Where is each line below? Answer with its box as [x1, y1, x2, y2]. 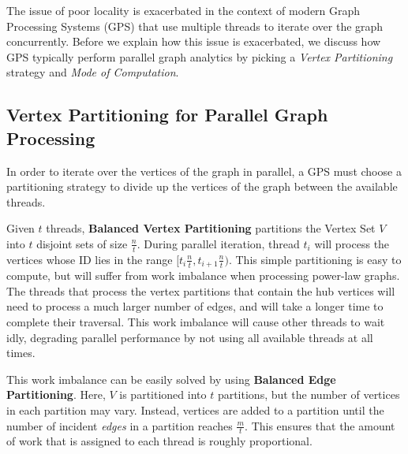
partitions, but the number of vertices [217, 386, 400, 403]
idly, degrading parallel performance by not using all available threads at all [6, 329, 373, 345]
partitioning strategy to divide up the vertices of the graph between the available [6, 178, 398, 195]
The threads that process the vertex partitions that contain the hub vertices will [6, 282, 395, 299]
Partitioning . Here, [6, 386, 106, 403]
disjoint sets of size [36, 235, 128, 251]
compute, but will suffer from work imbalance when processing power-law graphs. [6, 267, 400, 284]
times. [6, 344, 36, 361]
